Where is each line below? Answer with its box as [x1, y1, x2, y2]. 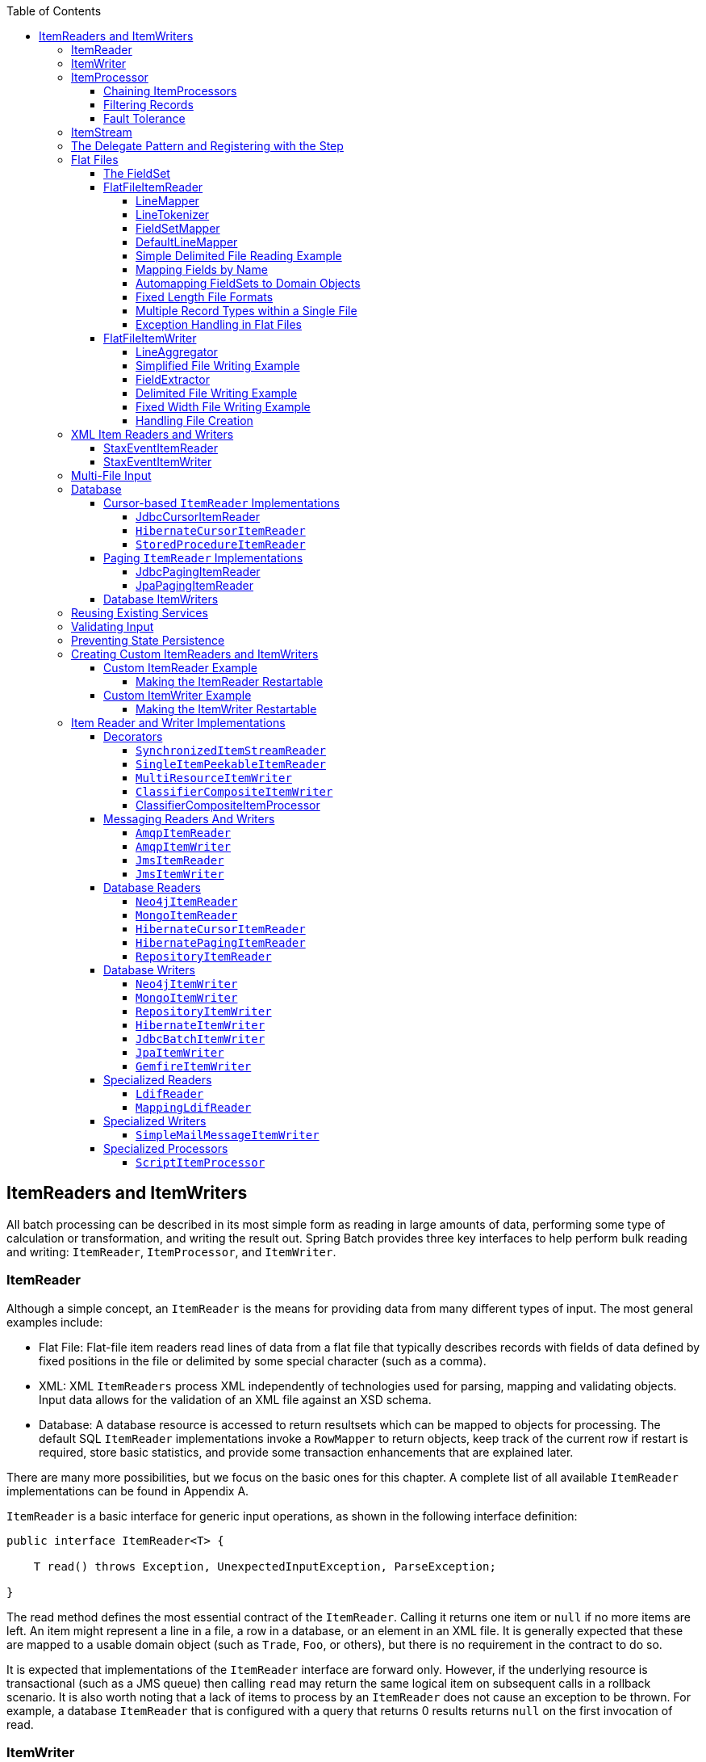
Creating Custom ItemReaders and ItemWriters [71, 647, 319, 661]
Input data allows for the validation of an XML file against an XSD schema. [39, 1392, 432, 1407]
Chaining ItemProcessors [103, 84, 237, 98]
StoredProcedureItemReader [136, 538, 306, 551]
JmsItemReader [136, 854, 224, 867]
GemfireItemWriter [136, 1060, 252, 1073]
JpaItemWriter [136, 1046, 224, 1059]
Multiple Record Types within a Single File [136, 304, 357, 317]
